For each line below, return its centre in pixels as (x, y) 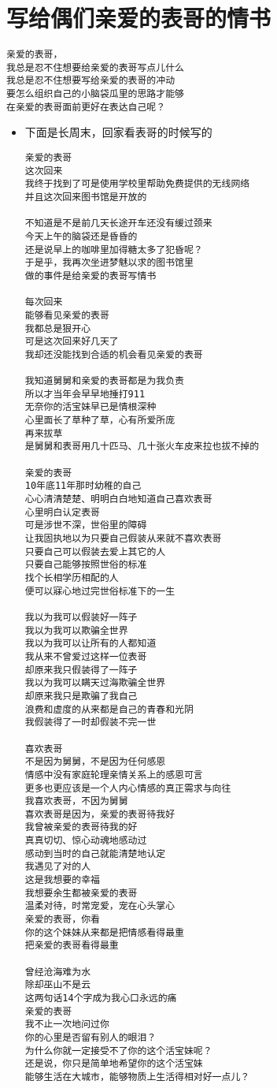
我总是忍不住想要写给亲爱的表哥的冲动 (91, 81)
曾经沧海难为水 (58, 972)
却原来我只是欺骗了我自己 (81, 696)
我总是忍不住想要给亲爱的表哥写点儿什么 (95, 67)
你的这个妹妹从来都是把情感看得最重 (104, 932)
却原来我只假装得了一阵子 (81, 670)
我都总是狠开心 (58, 328)
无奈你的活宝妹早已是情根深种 (90, 407)
